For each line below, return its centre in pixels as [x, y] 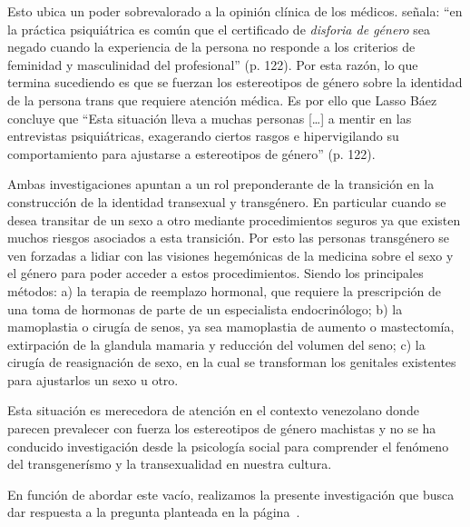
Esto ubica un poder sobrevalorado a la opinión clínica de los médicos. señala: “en [235, 11]
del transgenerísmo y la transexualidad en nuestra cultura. [170, 464]
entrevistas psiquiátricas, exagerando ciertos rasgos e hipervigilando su [203, 136]
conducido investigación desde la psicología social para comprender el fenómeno [228, 446]
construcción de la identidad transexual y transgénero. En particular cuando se [227, 201]
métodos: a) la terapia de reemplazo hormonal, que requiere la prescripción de [224, 290]
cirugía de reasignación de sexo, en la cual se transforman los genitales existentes [232, 362]
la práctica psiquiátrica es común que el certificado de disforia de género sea [219, 29]
